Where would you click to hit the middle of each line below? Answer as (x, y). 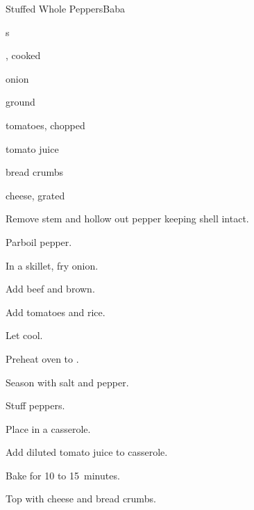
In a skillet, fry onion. (52, 265)
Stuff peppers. (35, 405)
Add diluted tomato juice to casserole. (87, 452)
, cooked (23, 55)
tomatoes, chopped (45, 125)
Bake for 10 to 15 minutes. (63, 475)
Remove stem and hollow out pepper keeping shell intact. (127, 219)
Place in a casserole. (48, 428)
